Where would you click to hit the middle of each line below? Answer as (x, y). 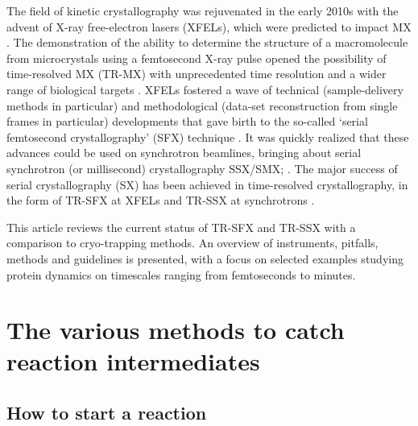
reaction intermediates (133, 361)
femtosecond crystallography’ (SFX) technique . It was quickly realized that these (208, 136)
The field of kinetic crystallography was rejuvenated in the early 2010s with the (203, 10)
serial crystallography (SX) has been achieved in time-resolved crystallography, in (207, 184)
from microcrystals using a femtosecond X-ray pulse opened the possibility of (197, 58)
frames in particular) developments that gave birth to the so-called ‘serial (187, 121)
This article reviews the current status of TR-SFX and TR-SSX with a (181, 227)
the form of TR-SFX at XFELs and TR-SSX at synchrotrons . (161, 200)
